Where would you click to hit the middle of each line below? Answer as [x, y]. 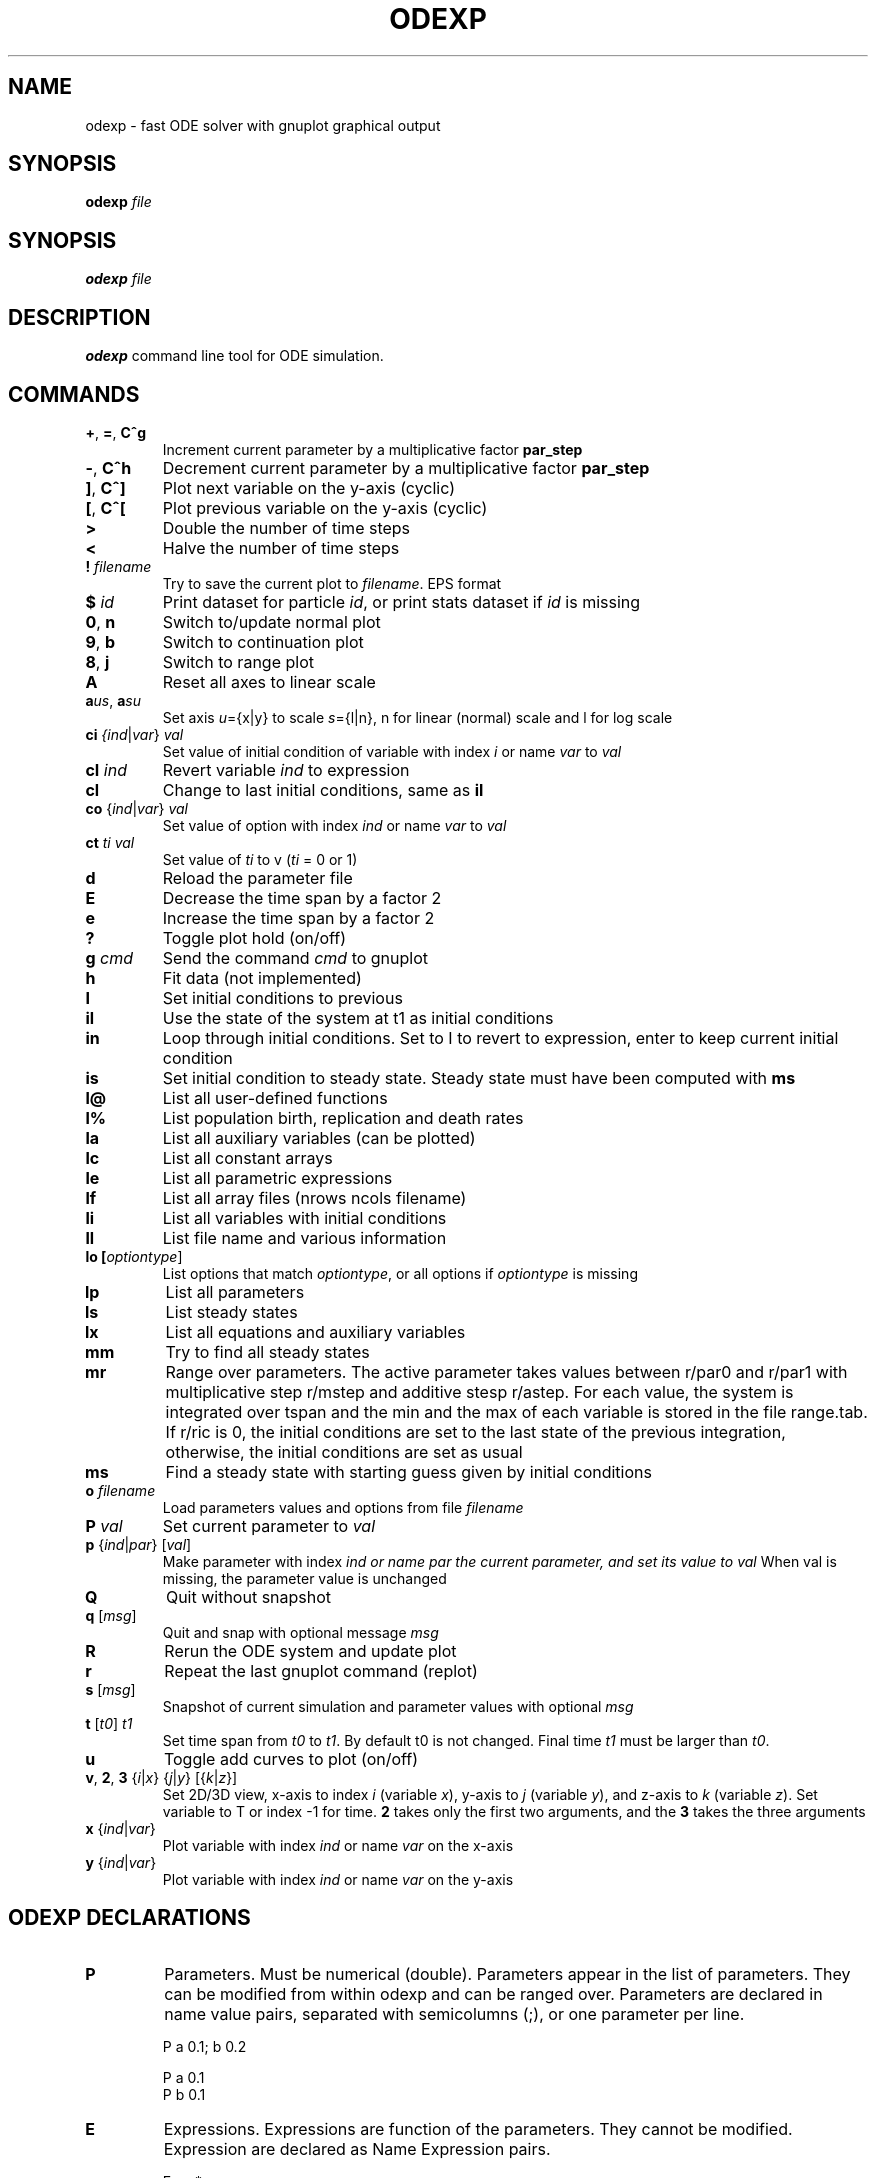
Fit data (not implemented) [262, 977]
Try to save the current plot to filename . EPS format [332, 583]
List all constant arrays [247, 1157]
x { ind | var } [120, 1828]
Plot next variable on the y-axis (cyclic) [309, 487]
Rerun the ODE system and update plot [310, 1650]
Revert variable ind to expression [286, 769]
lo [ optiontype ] [134, 1256]
